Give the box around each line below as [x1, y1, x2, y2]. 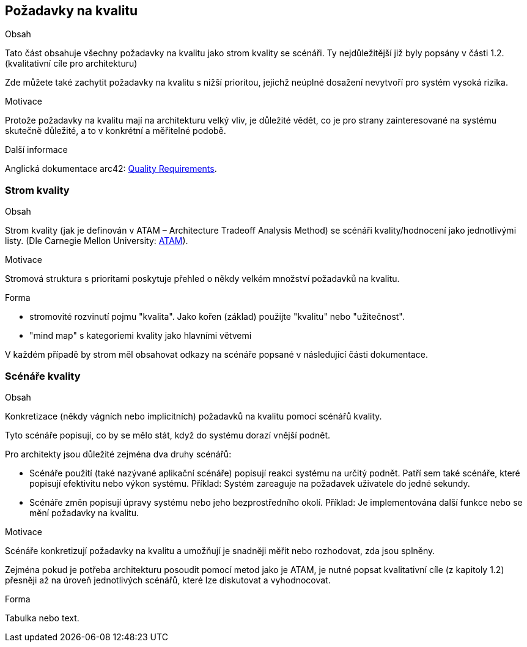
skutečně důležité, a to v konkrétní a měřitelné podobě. [5, 125, 226, 136]
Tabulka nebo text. [5, 612, 79, 623]
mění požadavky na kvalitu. [29, 507, 139, 518]
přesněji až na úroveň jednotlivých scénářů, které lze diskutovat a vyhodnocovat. [5, 574, 331, 585]
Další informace [5, 144, 68, 155]
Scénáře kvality [5, 369, 81, 382]
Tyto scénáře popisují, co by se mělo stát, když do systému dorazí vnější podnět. [5, 429, 331, 440]
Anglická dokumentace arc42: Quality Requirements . [5, 163, 217, 174]
